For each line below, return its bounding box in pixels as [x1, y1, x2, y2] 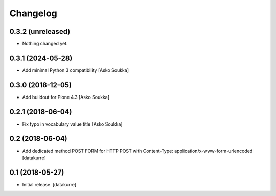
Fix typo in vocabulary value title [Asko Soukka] [22, 120, 123, 127]
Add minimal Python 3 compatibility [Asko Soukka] [22, 67, 129, 73]
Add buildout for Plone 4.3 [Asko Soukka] [22, 94, 110, 100]
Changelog [9, 8, 57, 19]
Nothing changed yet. [22, 41, 68, 47]
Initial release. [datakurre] [22, 181, 77, 187]
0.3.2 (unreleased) [9, 27, 71, 36]
